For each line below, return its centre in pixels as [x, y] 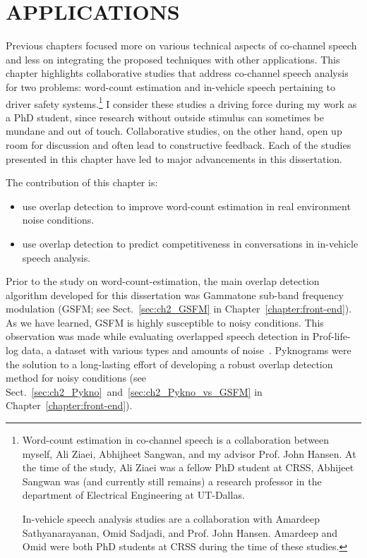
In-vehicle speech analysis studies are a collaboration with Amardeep [171, 518]
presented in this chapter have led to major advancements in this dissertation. [174, 158]
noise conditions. [58, 220]
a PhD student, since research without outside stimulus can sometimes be [165, 117]
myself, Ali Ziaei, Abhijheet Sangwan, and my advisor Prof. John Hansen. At [189, 453]
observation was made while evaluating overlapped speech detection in [158, 336]
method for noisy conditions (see [76, 378]
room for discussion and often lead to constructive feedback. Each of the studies [179, 144]
